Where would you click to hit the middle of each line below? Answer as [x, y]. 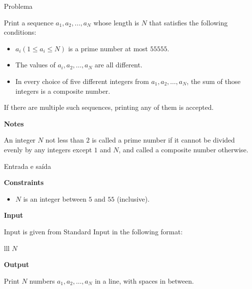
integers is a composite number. [63, 91]
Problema [18, 6]
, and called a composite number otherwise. [183, 149]
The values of [35, 65]
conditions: [20, 32]
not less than [65, 140]
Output [17, 264]
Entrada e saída [28, 166]
